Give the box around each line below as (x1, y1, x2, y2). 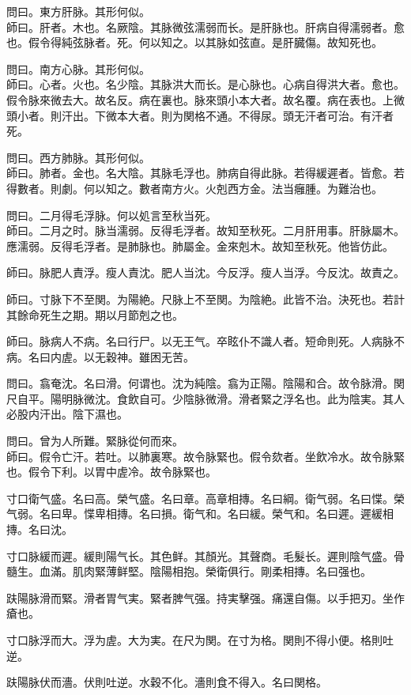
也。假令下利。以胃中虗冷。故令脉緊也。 (6, 463, 217, 480)
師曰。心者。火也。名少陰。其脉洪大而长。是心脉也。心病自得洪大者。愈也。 (6, 76, 405, 93)
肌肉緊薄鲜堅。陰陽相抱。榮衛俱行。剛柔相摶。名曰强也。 (72, 563, 371, 580)
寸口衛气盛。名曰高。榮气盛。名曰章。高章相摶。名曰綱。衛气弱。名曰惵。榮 (6, 489, 405, 506)
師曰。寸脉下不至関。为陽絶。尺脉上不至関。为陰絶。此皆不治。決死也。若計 (6, 290, 405, 307)
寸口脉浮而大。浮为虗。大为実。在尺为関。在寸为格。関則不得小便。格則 (6, 632, 383, 648)
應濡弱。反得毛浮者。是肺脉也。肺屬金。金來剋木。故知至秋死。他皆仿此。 (6, 237, 394, 254)
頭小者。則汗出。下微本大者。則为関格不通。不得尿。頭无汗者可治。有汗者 (6, 107, 394, 123)
